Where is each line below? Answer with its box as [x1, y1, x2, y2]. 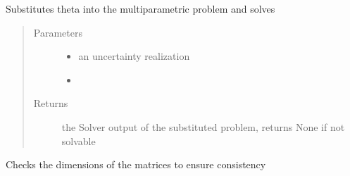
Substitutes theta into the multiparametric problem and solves [6, 1, 275, 15]
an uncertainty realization [78, 49, 190, 63]
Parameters [33, 25, 82, 39]
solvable [61, 133, 96, 148]
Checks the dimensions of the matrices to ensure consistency [6, 157, 266, 172]
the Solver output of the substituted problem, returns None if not [61, 119, 345, 134]
